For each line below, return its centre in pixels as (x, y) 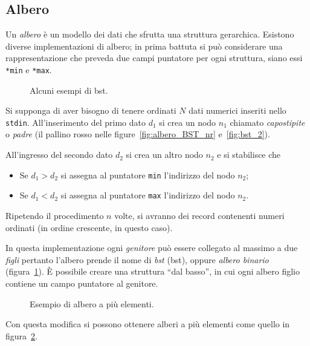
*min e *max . (29, 69)
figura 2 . (21, 335)
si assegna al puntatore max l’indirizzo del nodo (148, 195)
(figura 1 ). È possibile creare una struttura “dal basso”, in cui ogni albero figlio (153, 271)
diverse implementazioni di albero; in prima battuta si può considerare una (144, 46)
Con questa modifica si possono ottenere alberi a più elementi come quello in (148, 324)
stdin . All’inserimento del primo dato (76, 122)
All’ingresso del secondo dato (59, 155)
